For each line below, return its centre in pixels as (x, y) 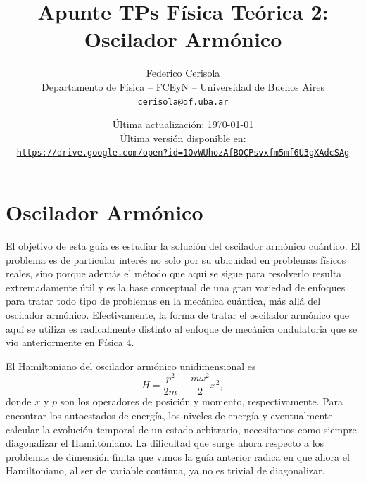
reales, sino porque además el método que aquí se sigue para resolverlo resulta (174, 273)
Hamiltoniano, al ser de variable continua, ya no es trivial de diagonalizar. (165, 470)
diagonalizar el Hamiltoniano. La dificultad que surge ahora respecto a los (165, 443)
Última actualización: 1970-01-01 (183, 124)
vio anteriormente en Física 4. (70, 342)
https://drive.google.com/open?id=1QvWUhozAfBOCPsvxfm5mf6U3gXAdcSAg (183, 153)
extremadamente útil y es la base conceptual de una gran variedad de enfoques (176, 287)
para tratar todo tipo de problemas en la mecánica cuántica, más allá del (163, 301)
